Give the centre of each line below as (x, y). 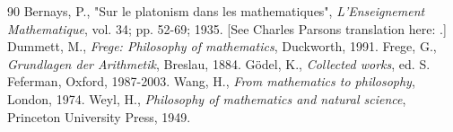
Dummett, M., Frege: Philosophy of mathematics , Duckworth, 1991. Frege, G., (222, 46)
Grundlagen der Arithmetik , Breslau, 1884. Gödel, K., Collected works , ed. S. (219, 63)
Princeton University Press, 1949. (99, 116)
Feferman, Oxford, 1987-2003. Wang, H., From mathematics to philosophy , (211, 81)
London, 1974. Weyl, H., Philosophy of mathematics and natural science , (207, 98)
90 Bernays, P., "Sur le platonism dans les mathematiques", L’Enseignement (216, 11)
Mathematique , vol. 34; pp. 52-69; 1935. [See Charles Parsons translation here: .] (227, 28)
